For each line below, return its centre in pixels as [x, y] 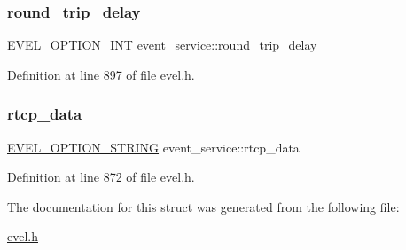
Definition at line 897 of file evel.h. [101, 74]
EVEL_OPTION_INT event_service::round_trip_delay [162, 45]
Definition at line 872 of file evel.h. [101, 177]
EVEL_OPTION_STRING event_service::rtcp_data [153, 147]
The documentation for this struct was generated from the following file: [203, 206]
